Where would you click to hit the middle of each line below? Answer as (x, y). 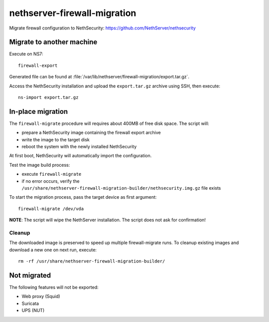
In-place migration (39, 112)
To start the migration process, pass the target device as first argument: (83, 197)
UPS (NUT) (33, 311)
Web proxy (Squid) (41, 297)
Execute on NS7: (26, 54)
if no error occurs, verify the (51, 181)
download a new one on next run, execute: (53, 250)
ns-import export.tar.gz (48, 98)
